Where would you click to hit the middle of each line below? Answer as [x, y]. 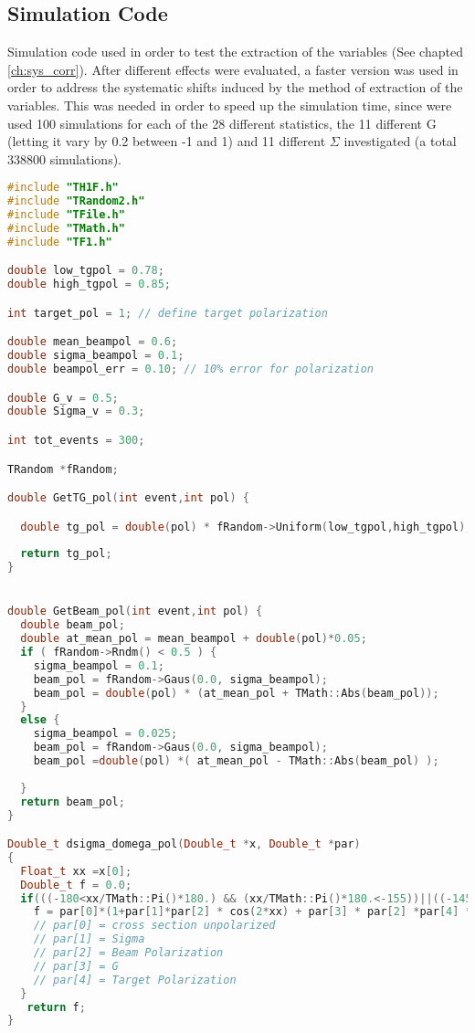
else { [40, 720]
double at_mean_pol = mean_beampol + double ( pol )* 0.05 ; [194, 639]
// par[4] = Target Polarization [135, 980]
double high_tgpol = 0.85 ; [90, 285]
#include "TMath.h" [66, 228]
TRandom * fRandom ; [63, 469]
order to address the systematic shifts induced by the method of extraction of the [235, 87]
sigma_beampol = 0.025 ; [106, 734]
